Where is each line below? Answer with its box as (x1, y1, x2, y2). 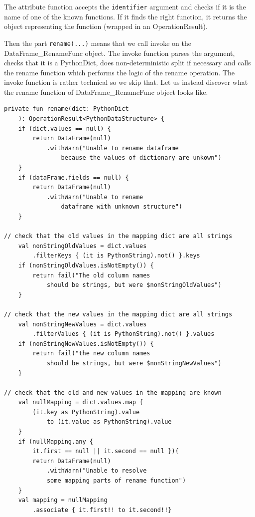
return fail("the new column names (32, 350, 150, 357)
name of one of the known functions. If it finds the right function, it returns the (4, 11, 247, 21)
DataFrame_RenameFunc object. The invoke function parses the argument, (4, 47, 235, 58)
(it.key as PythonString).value (32, 408, 140, 416)
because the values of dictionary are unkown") (61, 154, 222, 162)
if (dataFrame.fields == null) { (18, 174, 129, 181)
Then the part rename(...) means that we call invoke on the (4, 37, 191, 48)
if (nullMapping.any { (18, 438, 93, 445)
